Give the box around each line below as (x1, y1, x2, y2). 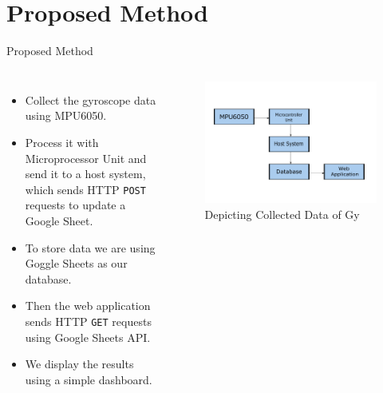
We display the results (25, 355, 134, 372)
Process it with (25, 133, 99, 150)
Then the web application (25, 297, 151, 314)
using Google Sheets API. (25, 328, 151, 345)
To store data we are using (25, 239, 156, 256)
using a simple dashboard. (25, 371, 152, 387)
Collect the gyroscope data (25, 91, 156, 108)
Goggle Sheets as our (25, 255, 128, 272)
